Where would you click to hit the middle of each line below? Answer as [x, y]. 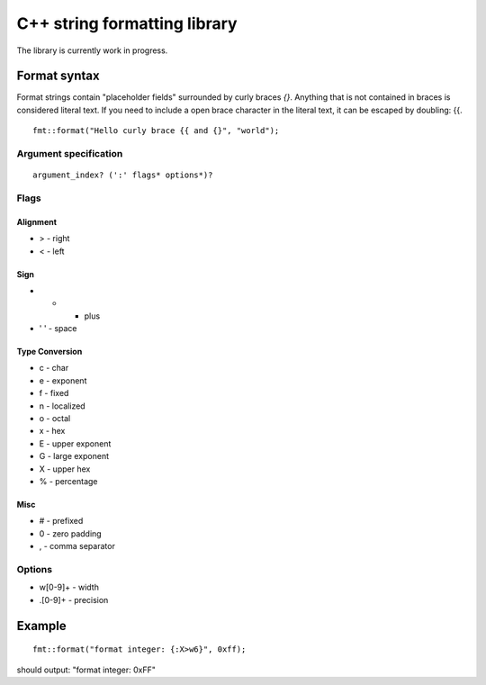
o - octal [55, 419]
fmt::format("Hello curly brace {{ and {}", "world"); [156, 131]
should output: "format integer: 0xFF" [86, 670]
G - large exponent [74, 456]
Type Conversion [49, 352]
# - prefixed [61, 521]
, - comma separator [77, 546]
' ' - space [58, 329]
